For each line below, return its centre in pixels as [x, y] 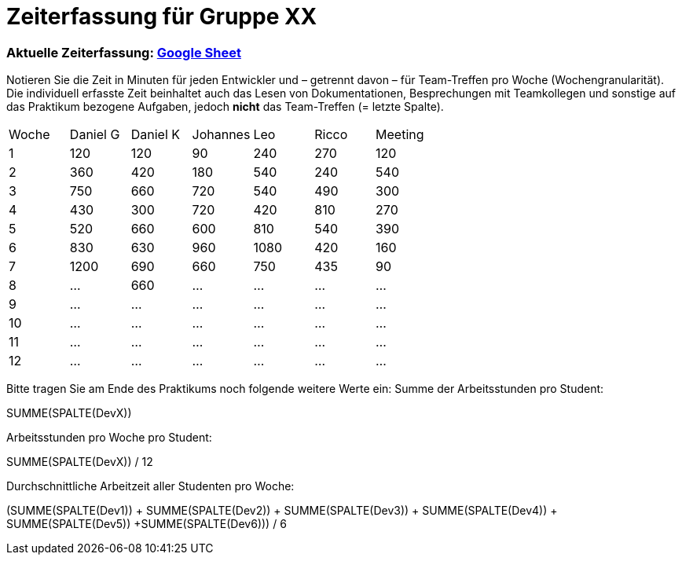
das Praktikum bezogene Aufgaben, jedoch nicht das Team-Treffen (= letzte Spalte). [225, 107]
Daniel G [95, 135]
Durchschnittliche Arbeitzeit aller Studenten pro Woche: [150, 486]
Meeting [400, 135]
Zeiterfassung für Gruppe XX [162, 16]
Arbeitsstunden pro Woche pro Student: [109, 438]
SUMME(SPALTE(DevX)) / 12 [80, 462]
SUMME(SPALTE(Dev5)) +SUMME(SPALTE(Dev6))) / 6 [147, 524]
